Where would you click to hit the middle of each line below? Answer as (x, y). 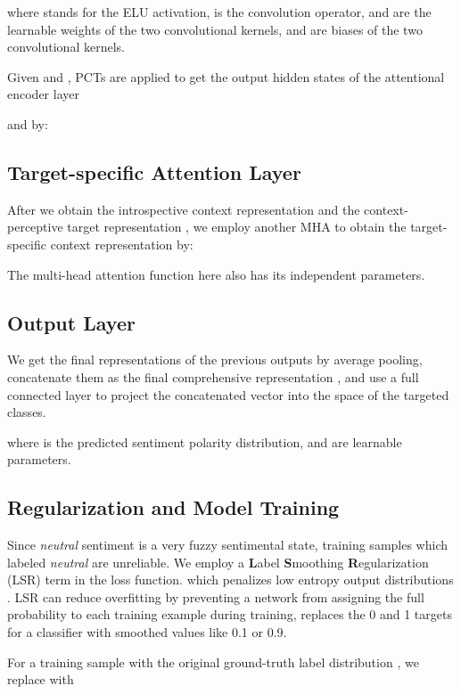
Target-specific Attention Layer (154, 171)
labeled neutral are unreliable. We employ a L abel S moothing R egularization (218, 562)
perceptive (35, 227)
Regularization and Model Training (173, 507)
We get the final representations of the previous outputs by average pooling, (215, 359)
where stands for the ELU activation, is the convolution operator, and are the (219, 12)
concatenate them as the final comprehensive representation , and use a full (213, 376)
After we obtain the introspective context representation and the (184, 209)
